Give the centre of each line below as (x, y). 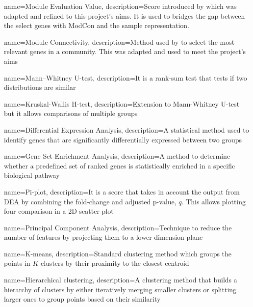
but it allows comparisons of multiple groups (71, 113)
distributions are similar (40, 87)
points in (17, 263)
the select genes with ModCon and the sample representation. (97, 25)
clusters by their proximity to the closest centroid (115, 263)
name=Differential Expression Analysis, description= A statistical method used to (126, 129)
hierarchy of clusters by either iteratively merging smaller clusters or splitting (120, 289)
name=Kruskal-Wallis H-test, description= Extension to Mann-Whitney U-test (122, 103)
